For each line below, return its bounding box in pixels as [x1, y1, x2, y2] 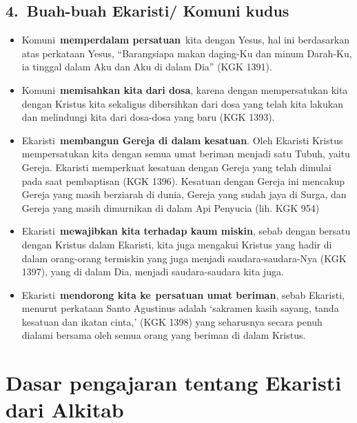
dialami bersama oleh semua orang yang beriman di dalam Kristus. [21, 328, 306, 342]
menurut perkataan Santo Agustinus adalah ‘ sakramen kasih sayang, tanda [21, 301, 339, 315]
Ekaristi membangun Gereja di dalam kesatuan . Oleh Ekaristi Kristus [21, 132, 343, 147]
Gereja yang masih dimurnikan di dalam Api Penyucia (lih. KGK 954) [21, 200, 320, 215]
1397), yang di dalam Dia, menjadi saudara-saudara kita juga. [21, 264, 284, 279]
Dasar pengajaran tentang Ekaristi [6, 368, 342, 397]
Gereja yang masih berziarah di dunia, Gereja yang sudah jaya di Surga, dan [21, 187, 347, 201]
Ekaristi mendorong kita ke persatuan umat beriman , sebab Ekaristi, [21, 287, 345, 302]
